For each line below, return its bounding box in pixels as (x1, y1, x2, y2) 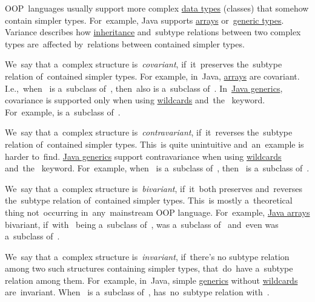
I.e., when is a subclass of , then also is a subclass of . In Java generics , (5, 81, 283, 94)
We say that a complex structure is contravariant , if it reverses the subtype (5, 126, 293, 139)
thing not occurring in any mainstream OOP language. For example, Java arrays (5, 205, 310, 218)
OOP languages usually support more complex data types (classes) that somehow (5, 2, 309, 14)
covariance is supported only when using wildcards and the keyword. (5, 94, 265, 106)
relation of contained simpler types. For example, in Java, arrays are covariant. (5, 69, 300, 82)
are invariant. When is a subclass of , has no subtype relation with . (5, 286, 270, 298)
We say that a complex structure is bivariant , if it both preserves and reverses (5, 182, 302, 194)
